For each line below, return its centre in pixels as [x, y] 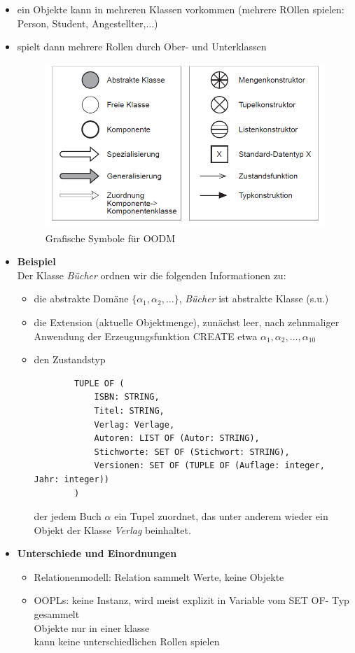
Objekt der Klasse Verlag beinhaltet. [112, 529]
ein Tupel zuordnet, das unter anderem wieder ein [221, 516]
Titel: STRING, [129, 410]
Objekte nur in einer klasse [92, 627]
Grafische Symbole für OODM [110, 238]
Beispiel [36, 261]
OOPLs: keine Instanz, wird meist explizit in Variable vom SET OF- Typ [192, 600]
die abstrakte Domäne [81, 299]
